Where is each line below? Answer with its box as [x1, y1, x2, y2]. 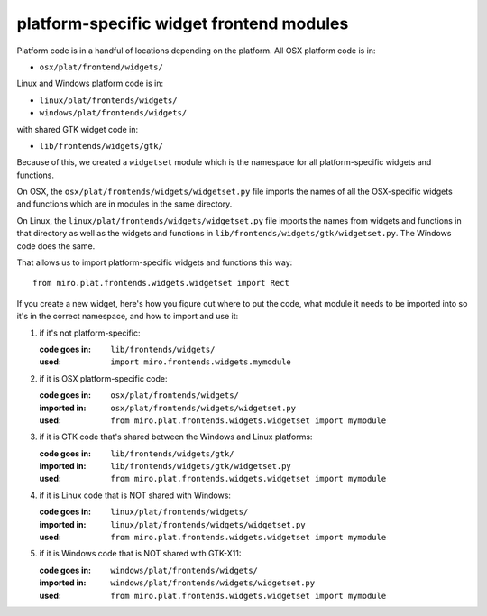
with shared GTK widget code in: [16, 124, 139, 134]
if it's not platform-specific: [39, 327, 141, 338]
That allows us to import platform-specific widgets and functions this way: [16, 257, 293, 268]
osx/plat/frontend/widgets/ [39, 61, 164, 72]
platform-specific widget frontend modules [16, 14, 349, 33]
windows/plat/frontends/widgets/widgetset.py [110, 578, 316, 588]
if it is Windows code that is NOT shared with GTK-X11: [39, 548, 242, 559]
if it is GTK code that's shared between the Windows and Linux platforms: [39, 431, 313, 442]
